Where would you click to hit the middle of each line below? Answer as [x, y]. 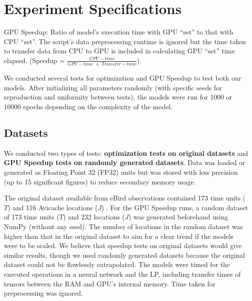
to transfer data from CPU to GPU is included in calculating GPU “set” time [119, 51]
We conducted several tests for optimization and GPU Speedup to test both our [123, 78]
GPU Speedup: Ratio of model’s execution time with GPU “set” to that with [119, 32]
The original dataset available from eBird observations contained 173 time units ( [125, 198]
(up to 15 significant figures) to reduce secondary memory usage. [100, 181]
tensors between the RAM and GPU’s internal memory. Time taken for [110, 283]
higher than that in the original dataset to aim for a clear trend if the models [119, 236]
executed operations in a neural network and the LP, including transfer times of [122, 274]
